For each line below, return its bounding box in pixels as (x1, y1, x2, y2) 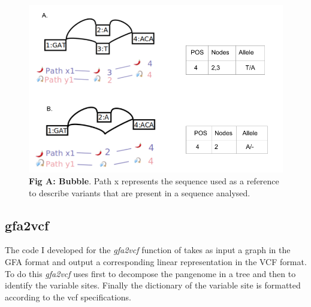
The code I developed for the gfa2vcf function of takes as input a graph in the (5, 244, 291, 256)
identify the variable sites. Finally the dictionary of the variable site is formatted (5, 279, 301, 291)
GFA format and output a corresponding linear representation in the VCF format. (5, 256, 307, 268)
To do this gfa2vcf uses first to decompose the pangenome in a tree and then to (5, 267, 296, 279)
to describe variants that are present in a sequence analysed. (29, 186, 250, 199)
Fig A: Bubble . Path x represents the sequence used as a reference (29, 175, 279, 187)
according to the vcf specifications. (5, 290, 131, 303)
